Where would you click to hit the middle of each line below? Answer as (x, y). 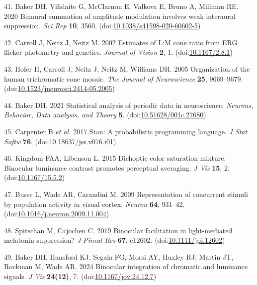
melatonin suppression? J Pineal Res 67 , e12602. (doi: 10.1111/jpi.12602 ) (115, 240)
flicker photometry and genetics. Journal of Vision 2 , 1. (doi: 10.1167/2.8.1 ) (119, 52)
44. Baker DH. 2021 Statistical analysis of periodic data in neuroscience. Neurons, (129, 105)
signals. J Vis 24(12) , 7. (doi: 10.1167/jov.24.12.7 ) (80, 276)
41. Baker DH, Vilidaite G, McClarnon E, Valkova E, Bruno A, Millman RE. (121, 6)
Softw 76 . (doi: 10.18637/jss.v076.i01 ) (60, 141)
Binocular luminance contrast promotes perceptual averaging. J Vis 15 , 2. (117, 167)
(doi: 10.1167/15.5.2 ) (35, 177)
